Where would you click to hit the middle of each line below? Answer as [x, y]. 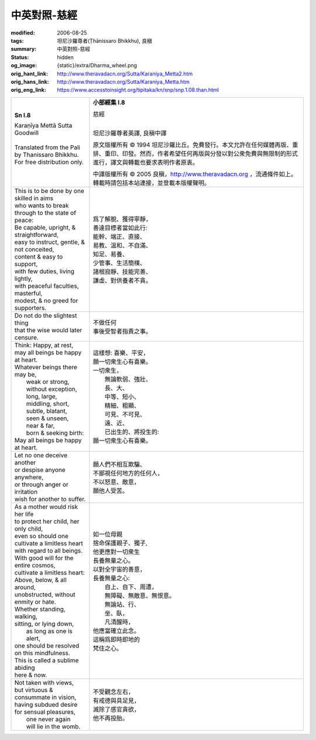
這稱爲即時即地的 [116, 639]
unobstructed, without [45, 594]
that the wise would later [48, 330]
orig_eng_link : [28, 90]
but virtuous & [34, 690]
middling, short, [48, 404]
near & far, [40, 425]
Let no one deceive [41, 455]
